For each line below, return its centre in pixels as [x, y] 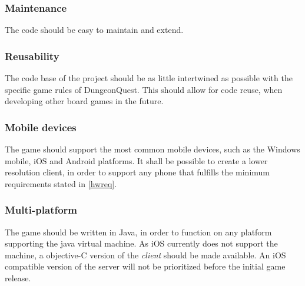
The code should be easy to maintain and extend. [94, 30]
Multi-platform [41, 210]
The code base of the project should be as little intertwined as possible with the [149, 78]
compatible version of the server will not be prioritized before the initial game [145, 266]
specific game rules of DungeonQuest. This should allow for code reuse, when [144, 89]
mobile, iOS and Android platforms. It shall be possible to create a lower [136, 160]
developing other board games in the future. [84, 101]
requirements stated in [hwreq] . [61, 183]
